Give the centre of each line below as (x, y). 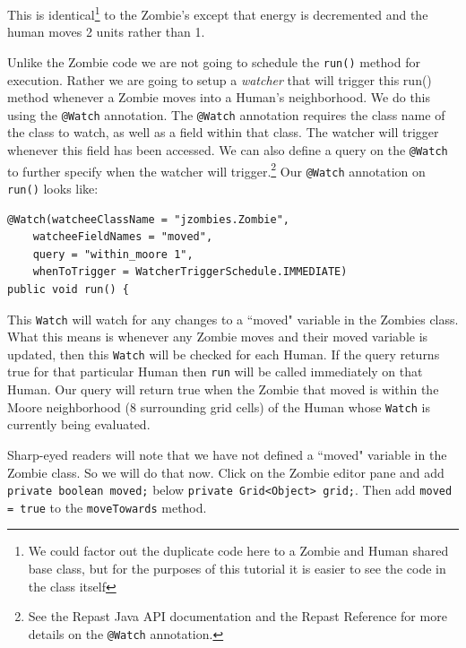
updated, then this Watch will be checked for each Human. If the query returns (224, 354)
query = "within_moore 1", (113, 254)
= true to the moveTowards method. (107, 507)
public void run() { (69, 289)
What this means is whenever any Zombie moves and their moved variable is (218, 337)
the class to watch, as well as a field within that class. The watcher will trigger (223, 132)
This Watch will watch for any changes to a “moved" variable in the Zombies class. (233, 319)
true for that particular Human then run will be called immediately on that (215, 372)
